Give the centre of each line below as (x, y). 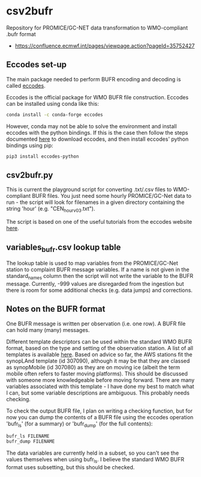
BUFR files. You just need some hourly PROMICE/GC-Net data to (112, 196)
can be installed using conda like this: (52, 103)
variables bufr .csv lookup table (64, 248)
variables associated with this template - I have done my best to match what (100, 386)
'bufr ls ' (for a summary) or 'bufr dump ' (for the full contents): (79, 424)
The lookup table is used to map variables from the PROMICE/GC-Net (92, 263)
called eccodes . (26, 85)
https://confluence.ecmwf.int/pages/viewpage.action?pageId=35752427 (105, 46)
